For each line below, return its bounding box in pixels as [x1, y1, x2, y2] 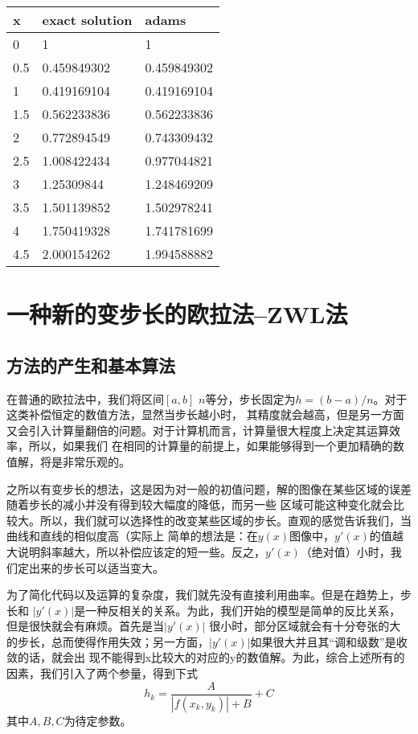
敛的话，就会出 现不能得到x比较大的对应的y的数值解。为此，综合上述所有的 [6, 649, 405, 666]
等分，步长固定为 [205, 390, 296, 407]
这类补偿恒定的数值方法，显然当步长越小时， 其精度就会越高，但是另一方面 [6, 406, 404, 423]
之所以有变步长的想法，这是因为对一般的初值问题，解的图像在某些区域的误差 [6, 480, 412, 497]
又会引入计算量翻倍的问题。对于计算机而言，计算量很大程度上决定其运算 [6, 421, 389, 438]
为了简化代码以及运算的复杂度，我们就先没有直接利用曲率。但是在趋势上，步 [6, 586, 412, 603]
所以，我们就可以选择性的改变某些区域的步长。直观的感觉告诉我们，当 [39, 511, 412, 528]
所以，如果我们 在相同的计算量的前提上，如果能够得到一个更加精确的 [28, 437, 393, 454]
